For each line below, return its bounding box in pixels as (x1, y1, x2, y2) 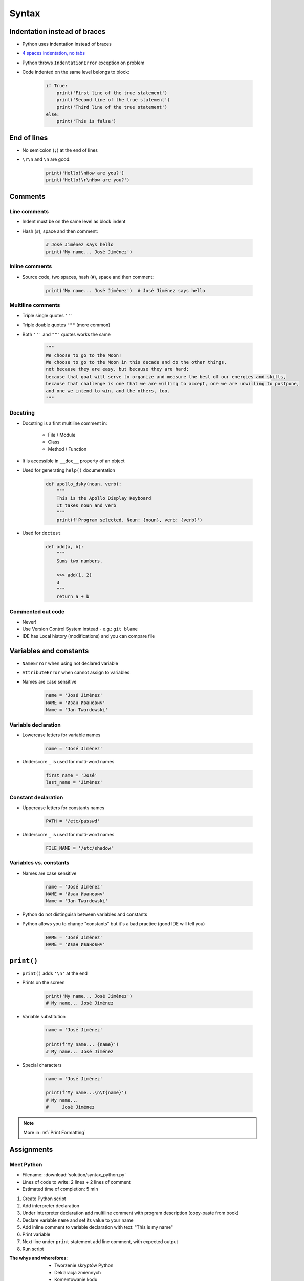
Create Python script (22, 1195, 66, 1202)
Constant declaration (9, 794, 63, 801)
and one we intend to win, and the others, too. (46, 388, 170, 394)
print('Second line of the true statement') (56, 97, 170, 102)
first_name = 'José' (46, 772, 97, 778)
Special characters (22, 1062, 62, 1068)
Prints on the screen (22, 979, 65, 986)
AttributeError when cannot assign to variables (22, 669, 130, 676)
